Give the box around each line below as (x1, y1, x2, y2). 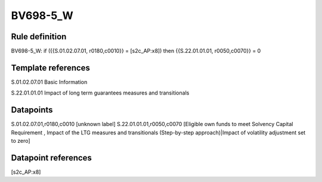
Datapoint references (11, 152, 92, 163)
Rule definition (11, 32, 67, 42)
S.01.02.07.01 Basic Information (11, 78, 88, 86)
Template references (11, 62, 91, 73)
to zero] (11, 137, 30, 145)
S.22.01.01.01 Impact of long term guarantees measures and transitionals (11, 89, 190, 96)
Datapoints (11, 105, 53, 115)
